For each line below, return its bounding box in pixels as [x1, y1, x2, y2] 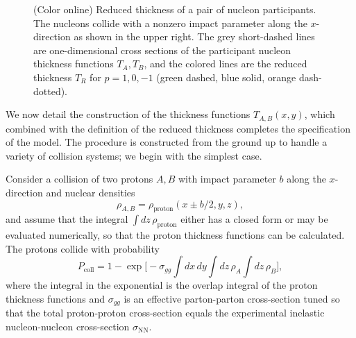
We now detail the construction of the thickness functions [6, 107, 251, 121]
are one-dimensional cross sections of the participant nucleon [33, 42, 291, 57]
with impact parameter [178, 171, 276, 186]
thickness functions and [6, 291, 105, 305]
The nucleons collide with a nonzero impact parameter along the [33, 15, 307, 30]
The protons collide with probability [6, 241, 160, 255]
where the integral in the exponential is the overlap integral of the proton [6, 278, 318, 292]
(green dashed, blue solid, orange [156, 69, 296, 84]
